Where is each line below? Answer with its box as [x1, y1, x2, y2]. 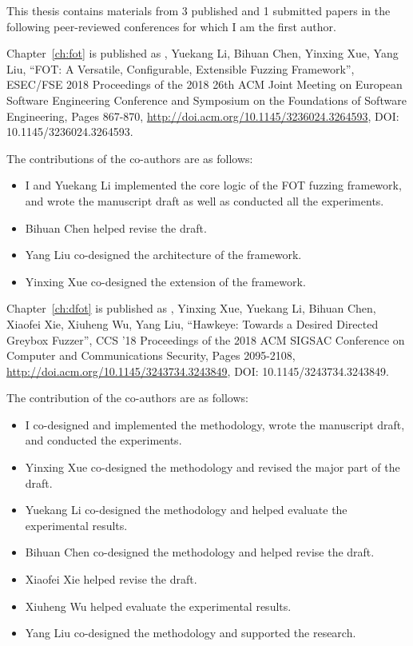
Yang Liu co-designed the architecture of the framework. [25, 246, 302, 263]
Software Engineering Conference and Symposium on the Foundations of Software [6, 91, 407, 108]
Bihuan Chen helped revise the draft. [25, 219, 207, 236]
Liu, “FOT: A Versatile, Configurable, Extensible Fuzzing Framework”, [6, 60, 355, 77]
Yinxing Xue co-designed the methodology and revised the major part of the [25, 459, 400, 476]
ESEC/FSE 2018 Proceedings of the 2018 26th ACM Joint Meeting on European [6, 76, 403, 93]
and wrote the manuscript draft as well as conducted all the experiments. [25, 192, 384, 209]
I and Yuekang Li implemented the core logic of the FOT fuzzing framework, [25, 177, 402, 193]
